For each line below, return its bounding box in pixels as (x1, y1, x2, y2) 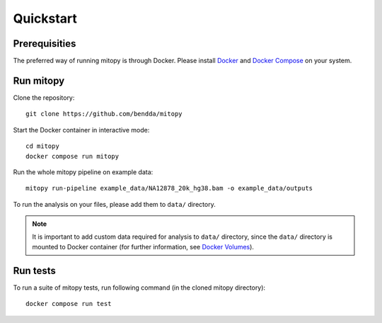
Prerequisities (13, 38, 76, 50)
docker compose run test (25, 300, 112, 308)
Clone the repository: (13, 93, 75, 102)
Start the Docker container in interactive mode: (13, 125, 150, 134)
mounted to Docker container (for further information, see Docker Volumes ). (32, 242, 255, 251)
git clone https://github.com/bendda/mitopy (25, 110, 183, 118)
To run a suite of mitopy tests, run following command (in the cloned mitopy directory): (13, 283, 265, 292)
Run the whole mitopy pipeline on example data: (13, 167, 154, 176)
